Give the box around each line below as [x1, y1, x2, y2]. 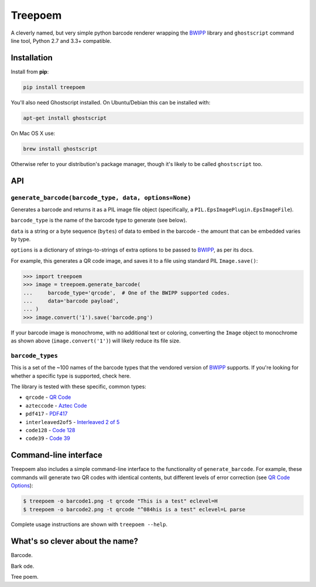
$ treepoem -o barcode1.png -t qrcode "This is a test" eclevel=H [23, 498, 218, 504]
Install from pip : [11, 68, 49, 75]
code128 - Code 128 [25, 427, 75, 434]
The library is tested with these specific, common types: [11, 383, 146, 390]
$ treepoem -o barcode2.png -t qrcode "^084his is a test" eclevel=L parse [23, 506, 246, 513]
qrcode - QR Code [25, 393, 71, 401]
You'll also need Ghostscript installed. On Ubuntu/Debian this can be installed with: [11, 99, 211, 106]
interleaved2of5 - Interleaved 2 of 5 [25, 418, 120, 425]
